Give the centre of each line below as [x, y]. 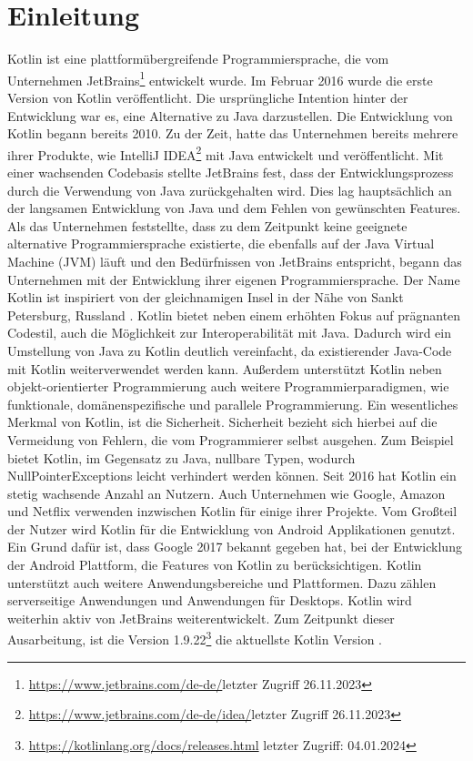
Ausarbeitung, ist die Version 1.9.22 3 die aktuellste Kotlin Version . [195, 638]
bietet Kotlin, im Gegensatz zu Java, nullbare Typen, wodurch [181, 457]
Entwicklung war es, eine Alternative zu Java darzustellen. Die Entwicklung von [230, 115]
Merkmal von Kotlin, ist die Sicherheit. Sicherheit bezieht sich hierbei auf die [222, 422]
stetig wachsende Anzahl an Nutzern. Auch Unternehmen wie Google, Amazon [226, 493]
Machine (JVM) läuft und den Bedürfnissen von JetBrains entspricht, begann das [235, 261]
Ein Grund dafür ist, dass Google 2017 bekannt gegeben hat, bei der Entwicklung [235, 547]
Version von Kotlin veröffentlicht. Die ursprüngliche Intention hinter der [208, 97]
